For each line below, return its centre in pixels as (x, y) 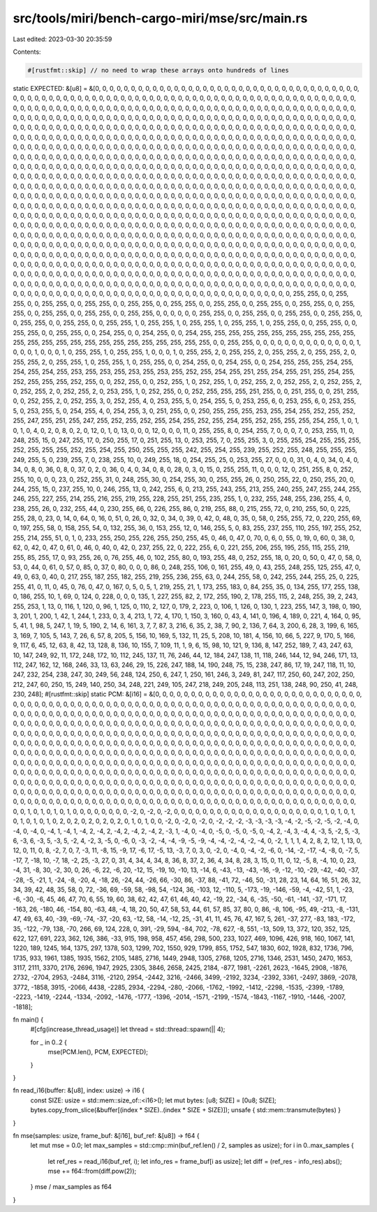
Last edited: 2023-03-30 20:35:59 (62, 39)
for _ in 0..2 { (49, 1042)
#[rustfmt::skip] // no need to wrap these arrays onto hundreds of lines (158, 70)
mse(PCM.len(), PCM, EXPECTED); (98, 1052)
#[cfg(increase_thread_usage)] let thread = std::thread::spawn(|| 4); (128, 1029)
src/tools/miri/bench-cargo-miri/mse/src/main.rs (160, 18)
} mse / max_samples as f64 (71, 1187)
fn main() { (28, 1020)
